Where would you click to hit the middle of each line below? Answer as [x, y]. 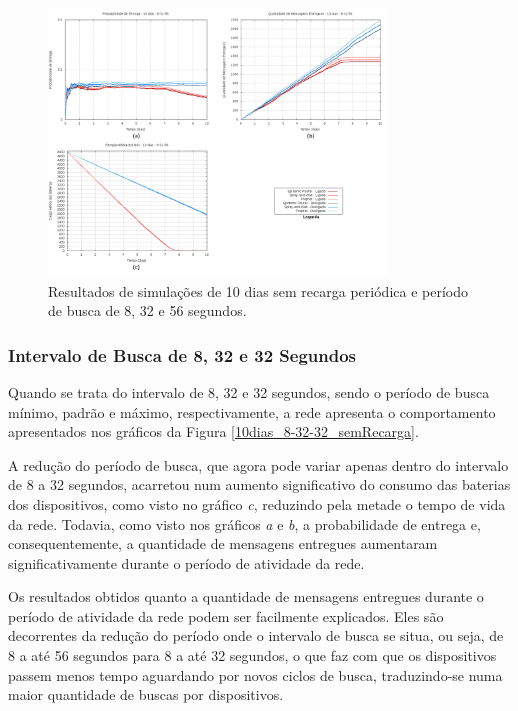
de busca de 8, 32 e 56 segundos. [147, 310]
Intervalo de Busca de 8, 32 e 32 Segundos [182, 354]
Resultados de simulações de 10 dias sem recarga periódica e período [258, 290]
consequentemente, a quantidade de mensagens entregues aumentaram [223, 543]
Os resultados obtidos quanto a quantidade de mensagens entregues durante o [246, 596]
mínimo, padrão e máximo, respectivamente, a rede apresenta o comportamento [252, 411]
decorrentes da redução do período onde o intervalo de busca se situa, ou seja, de [256, 635]
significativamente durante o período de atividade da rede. [186, 562]
